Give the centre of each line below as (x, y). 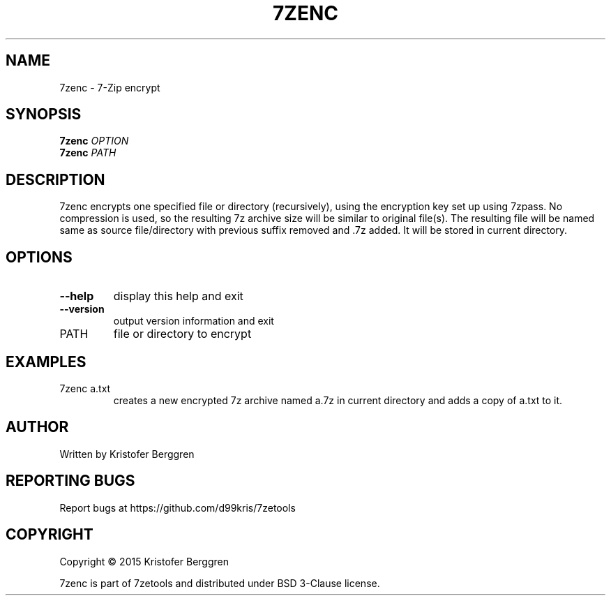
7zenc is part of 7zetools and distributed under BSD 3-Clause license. (220, 583)
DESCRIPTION (55, 179)
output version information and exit (194, 321)
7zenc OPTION (94, 141)
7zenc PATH (88, 153)
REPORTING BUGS (70, 481)
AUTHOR (37, 427)
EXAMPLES (46, 362)
